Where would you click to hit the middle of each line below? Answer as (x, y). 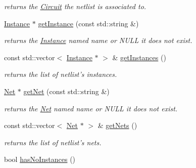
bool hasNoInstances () (40, 159)
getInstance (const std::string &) (88, 23)
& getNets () (117, 125)
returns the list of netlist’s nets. (53, 142)
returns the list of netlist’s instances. (61, 74)
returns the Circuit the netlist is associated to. (75, 6)
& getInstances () (139, 57)
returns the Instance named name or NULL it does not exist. (98, 40)
